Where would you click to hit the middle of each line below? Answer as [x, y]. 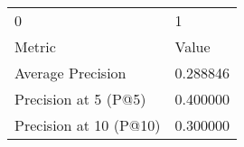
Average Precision [70, 73]
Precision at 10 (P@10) [88, 125]
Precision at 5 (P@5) [80, 99]
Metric [35, 46]
